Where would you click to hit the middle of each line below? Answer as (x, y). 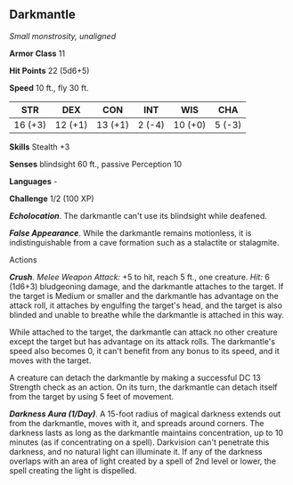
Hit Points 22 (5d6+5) (49, 70)
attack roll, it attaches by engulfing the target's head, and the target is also (146, 305)
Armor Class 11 (37, 53)
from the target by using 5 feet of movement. (92, 396)
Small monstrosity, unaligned (63, 36)
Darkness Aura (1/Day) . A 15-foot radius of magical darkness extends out (145, 414)
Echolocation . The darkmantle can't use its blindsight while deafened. (138, 215)
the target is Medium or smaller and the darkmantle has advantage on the (144, 295)
